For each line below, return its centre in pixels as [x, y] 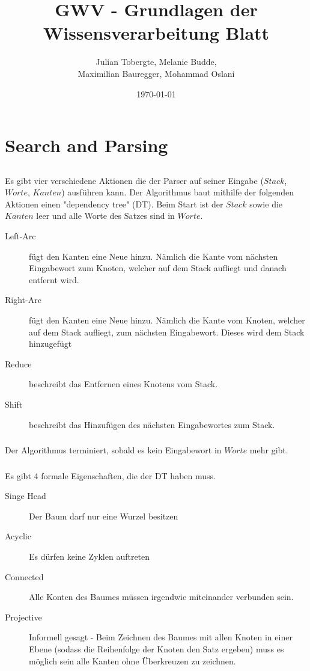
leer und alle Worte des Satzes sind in [105, 216]
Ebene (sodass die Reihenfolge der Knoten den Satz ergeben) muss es [157, 648]
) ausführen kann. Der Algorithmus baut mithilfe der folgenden [178, 192]
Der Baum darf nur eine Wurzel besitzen [104, 516]
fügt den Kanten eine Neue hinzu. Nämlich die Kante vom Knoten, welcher [167, 320]
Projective [23, 617]
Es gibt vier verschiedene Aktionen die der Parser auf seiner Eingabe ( [134, 180]
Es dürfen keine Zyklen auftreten [90, 556]
